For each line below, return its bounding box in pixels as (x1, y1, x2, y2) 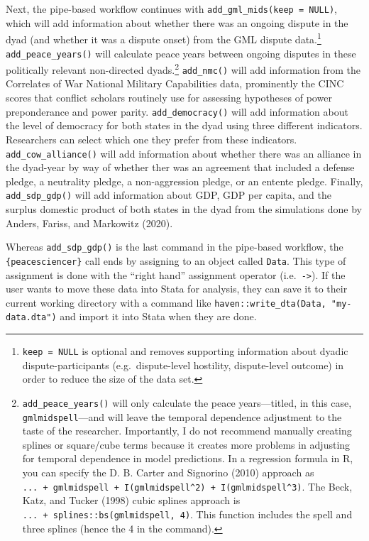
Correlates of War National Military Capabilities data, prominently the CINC (6, 76, 344, 91)
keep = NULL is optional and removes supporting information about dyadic (22, 344, 348, 359)
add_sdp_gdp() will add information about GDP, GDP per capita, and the (6, 187, 331, 202)
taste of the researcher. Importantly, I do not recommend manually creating (22, 423, 352, 438)
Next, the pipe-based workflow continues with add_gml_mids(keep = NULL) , (6, 1, 337, 16)
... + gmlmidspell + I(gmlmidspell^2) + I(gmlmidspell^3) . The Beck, (22, 479, 353, 493)
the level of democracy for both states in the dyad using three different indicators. (6, 118, 363, 133)
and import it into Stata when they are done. (60, 309, 257, 324)
